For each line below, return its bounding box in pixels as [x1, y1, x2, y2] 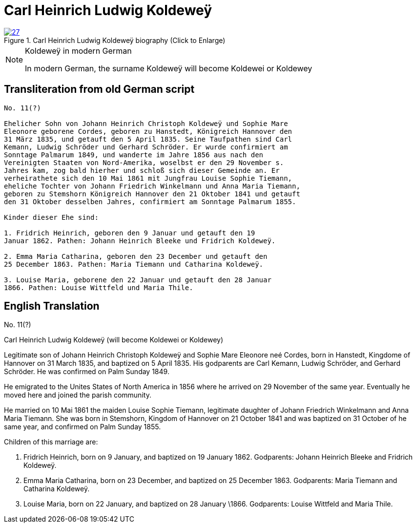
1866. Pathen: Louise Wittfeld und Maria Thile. [4, 283, 193, 292]
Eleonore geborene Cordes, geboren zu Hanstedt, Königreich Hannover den [4, 127, 292, 135]
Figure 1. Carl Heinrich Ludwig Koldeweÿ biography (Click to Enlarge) [4, 36, 226, 44]
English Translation [4, 300, 100, 313]
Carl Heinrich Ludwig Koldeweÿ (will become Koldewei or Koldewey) [4, 336, 224, 344]
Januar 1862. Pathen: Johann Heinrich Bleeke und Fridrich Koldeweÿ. [4, 236, 276, 245]
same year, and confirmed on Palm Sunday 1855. [4, 422, 161, 431]
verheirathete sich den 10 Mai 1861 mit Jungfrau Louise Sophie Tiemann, [4, 174, 292, 182]
